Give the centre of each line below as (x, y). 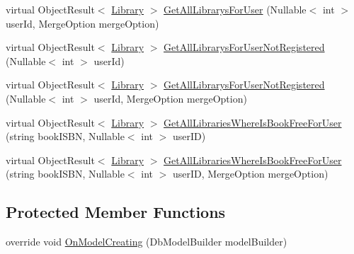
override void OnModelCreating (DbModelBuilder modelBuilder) (147, 242)
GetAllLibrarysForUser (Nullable (235, 9)
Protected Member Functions (116, 212)
